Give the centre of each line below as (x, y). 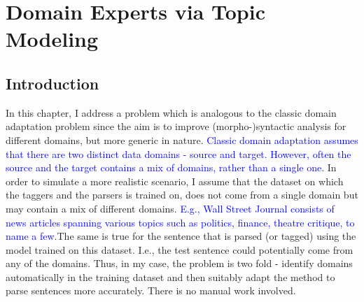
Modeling (52, 39)
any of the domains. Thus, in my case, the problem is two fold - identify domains (179, 263)
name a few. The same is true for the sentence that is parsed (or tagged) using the (181, 236)
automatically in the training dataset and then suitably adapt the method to (170, 276)
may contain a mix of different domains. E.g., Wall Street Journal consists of (170, 208)
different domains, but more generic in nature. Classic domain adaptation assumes (182, 139)
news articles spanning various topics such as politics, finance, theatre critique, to (180, 222)
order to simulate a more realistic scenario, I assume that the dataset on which (175, 181)
